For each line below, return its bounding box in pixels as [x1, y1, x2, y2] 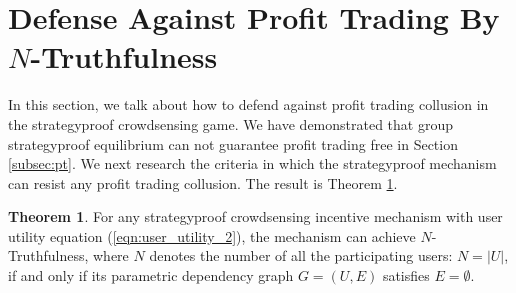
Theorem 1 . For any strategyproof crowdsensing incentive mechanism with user [8, 206, 503, 227]
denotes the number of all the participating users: [149, 245, 453, 266]
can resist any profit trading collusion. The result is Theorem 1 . [8, 172, 398, 193]
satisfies [382, 265, 430, 286]
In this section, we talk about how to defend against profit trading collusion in [8, 94, 489, 115]
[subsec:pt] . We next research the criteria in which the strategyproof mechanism [8, 153, 497, 174]
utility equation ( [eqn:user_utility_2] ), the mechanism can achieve [8, 225, 416, 246]
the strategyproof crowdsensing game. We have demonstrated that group [8, 113, 454, 134]
